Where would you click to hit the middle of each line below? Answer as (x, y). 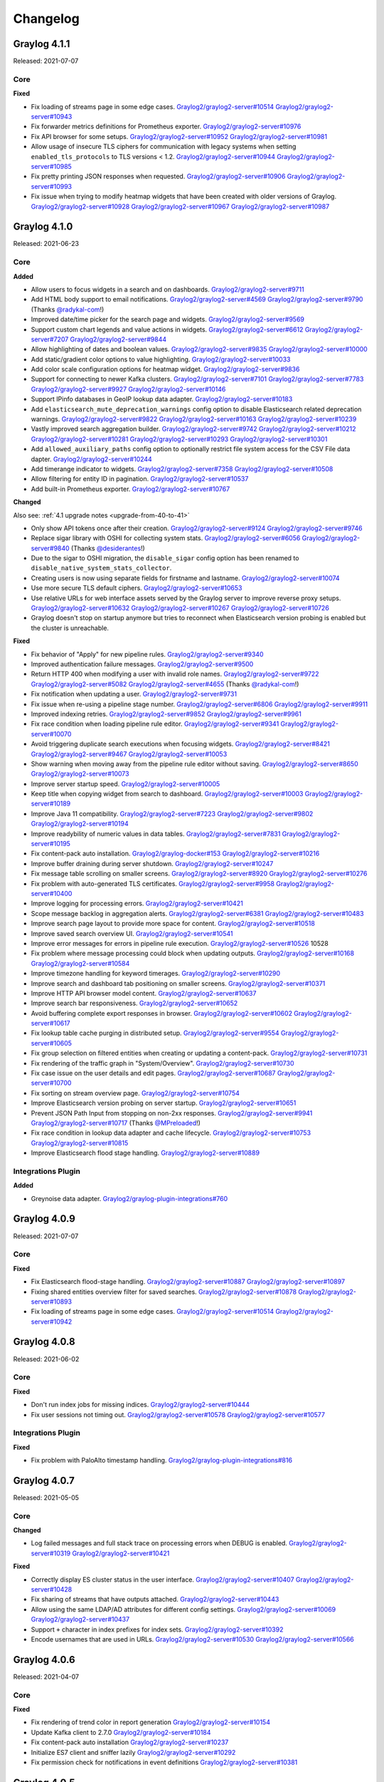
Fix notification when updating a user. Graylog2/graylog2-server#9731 (134, 694)
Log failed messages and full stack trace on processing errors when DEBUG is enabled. (159, 1543)
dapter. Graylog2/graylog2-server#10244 (91, 459)
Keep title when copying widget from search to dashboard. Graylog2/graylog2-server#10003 (167, 794)
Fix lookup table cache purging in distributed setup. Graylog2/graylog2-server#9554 (155, 1033)
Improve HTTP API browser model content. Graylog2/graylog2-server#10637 (144, 993)
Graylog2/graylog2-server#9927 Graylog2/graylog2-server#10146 (128, 389)
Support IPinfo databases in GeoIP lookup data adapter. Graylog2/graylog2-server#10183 (162, 399)
